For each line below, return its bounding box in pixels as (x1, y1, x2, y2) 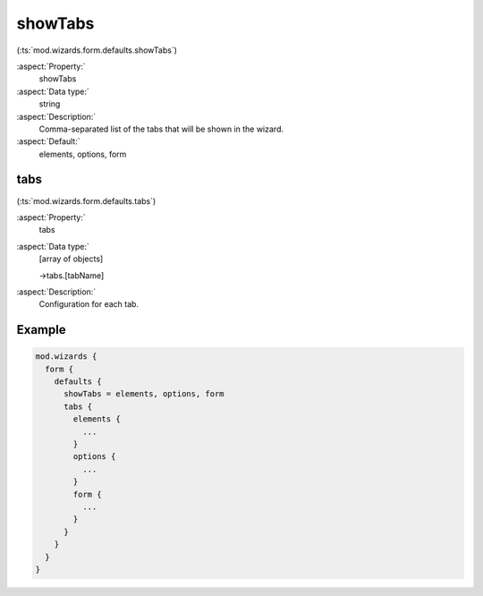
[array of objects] (38, 253, 104, 264)
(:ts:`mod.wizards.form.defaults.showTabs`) (16, 45, 178, 55)
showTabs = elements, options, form (64, 389, 225, 399)
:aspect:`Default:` (16, 136, 80, 147)
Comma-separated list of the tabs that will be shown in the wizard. (38, 123, 284, 134)
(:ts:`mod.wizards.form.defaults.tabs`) (16, 195, 157, 206)
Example (16, 322, 66, 337)
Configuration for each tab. (38, 299, 139, 310)
